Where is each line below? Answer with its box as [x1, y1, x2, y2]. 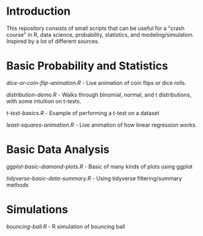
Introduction [6, 4, 71, 18]
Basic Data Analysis [6, 142, 110, 157]
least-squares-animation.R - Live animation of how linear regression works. [6, 121, 197, 128]
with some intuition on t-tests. [6, 97, 81, 105]
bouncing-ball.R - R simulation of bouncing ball [6, 223, 125, 230]
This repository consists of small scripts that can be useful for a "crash [6, 24, 185, 32]
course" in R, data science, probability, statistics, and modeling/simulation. [6, 31, 194, 38]
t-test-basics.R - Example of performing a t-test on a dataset [6, 109, 160, 117]
